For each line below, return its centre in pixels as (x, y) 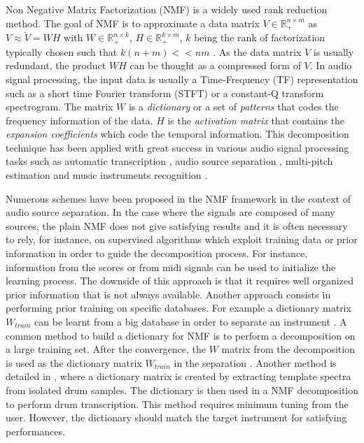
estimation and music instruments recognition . (107, 175)
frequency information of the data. (79, 120)
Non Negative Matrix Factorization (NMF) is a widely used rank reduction (167, 9)
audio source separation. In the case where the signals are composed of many (170, 212)
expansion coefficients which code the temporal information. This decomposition (177, 134)
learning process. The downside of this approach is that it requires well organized (180, 281)
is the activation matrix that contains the (256, 120)
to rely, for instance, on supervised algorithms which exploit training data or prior (182, 239)
